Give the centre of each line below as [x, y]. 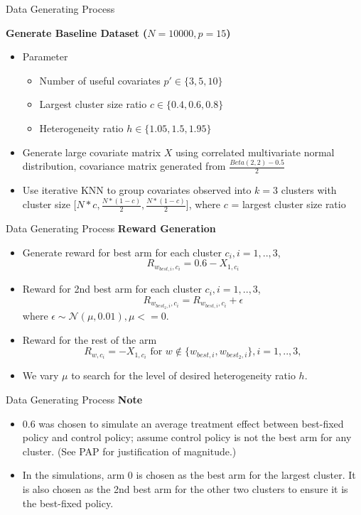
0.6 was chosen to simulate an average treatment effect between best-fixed [183, 423]
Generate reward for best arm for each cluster [122, 252]
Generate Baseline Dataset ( [77, 32]
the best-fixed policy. [68, 503]
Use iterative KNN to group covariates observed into [137, 190]
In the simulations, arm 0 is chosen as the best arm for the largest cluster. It [189, 475]
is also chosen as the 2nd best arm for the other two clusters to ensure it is [185, 488]
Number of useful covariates [100, 80]
